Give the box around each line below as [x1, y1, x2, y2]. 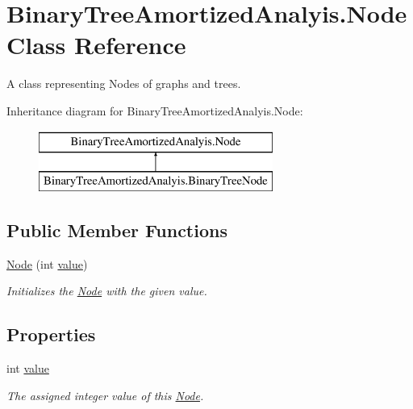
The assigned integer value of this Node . [6, 386, 204, 403]
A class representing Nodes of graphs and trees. [6, 75, 241, 92]
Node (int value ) [6, 255, 88, 272]
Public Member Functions [6, 218, 227, 243]
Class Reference [6, 28, 186, 61]
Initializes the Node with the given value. [6, 282, 207, 299]
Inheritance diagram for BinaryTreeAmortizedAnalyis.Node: [6, 102, 303, 119]
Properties [6, 322, 96, 347]
